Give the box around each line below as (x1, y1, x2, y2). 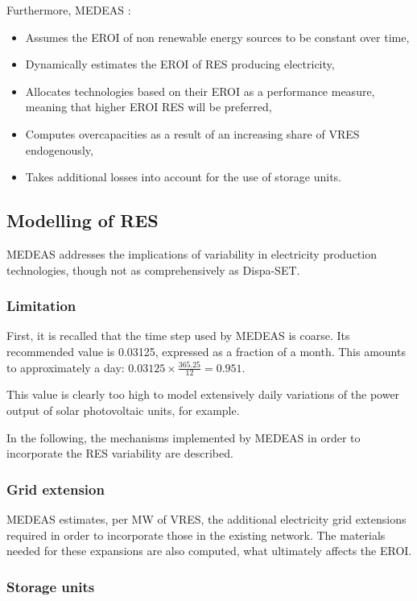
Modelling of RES (6, 208, 159, 233)
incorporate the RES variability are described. (6, 445, 233, 462)
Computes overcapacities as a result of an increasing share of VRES (25, 125, 360, 142)
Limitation (6, 296, 76, 316)
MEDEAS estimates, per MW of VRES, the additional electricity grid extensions (6, 510, 407, 527)
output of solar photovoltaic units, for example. (6, 401, 240, 418)
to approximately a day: (6, 359, 125, 375)
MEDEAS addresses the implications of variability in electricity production (6, 245, 377, 262)
